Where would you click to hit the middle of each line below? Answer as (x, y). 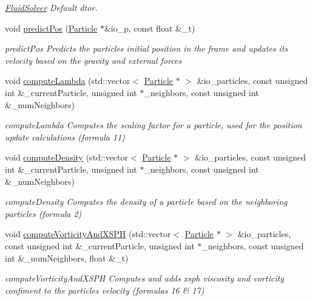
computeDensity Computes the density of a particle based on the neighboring (146, 202)
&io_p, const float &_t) (150, 28)
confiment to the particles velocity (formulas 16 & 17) (105, 290)
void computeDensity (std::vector (67, 157)
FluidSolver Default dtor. (51, 7)
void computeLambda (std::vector (68, 81)
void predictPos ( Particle (51, 28)
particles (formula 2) (43, 213)
